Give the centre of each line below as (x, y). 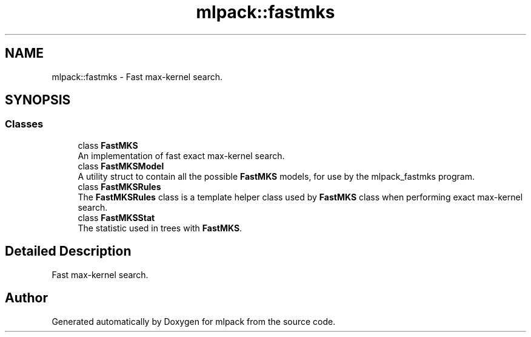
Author (26, 298)
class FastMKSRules (119, 186)
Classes (24, 124)
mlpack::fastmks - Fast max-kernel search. (137, 77)
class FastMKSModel (121, 166)
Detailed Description (68, 251)
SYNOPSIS (38, 100)
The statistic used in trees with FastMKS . (160, 228)
